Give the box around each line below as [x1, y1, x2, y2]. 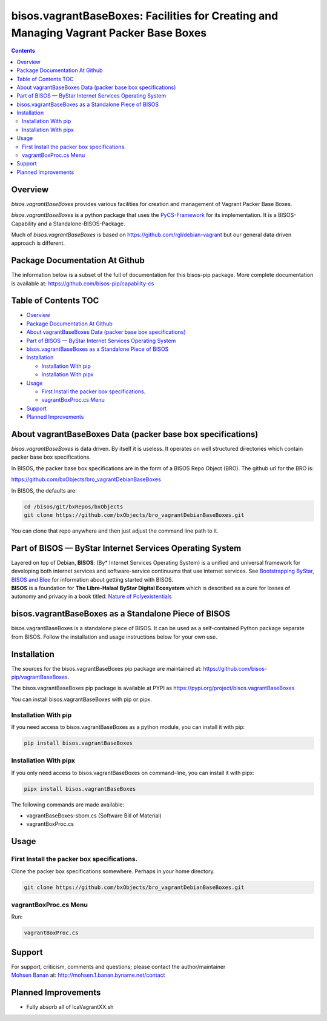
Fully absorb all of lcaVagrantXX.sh [26, 1003, 114, 1011]
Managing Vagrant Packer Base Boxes [11, 26, 207, 39]
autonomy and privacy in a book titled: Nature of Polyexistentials [11, 593, 172, 600]
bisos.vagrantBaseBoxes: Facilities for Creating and [11, 9, 279, 22]
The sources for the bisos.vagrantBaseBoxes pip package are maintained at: [11, 665, 202, 672]
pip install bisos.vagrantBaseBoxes [24, 739, 133, 747]
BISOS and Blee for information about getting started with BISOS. [11, 576, 174, 583]
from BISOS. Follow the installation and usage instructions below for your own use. [11, 633, 217, 640]
